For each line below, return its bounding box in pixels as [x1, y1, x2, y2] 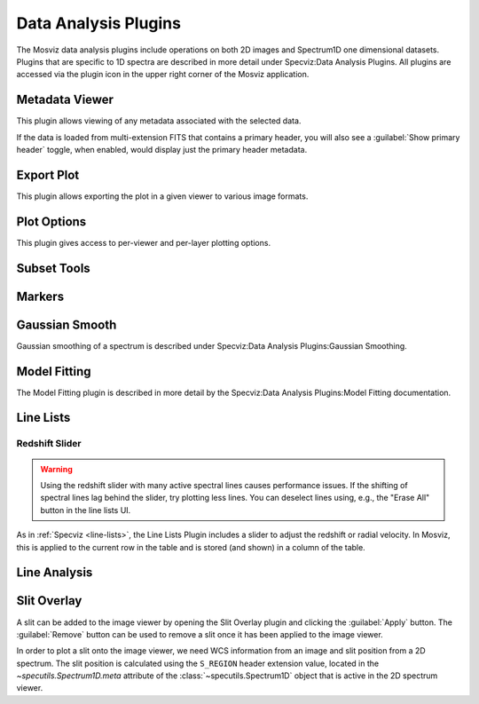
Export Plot [16, 167, 80, 182]
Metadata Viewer [16, 92, 114, 107]
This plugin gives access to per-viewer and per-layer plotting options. [16, 237, 271, 248]
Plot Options [16, 214, 87, 229]
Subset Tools [16, 260, 90, 275]
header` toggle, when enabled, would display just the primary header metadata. [16, 145, 308, 155]
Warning [40, 463, 73, 474]
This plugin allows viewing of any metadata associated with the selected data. [16, 115, 302, 126]
